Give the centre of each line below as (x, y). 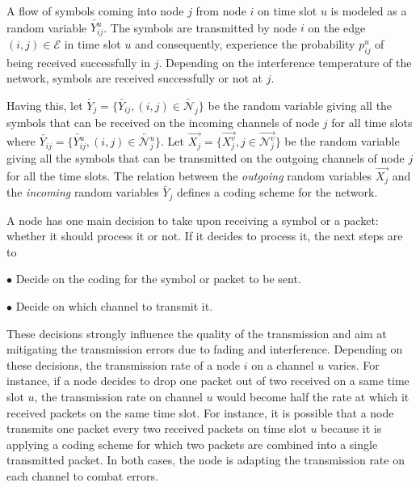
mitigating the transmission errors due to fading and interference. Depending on (205, 349)
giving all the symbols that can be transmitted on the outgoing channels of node (206, 157)
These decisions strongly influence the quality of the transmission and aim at (197, 333)
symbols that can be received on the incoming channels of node (163, 122)
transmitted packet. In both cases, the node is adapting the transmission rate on (206, 460)
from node (221, 11)
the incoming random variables (83, 192)
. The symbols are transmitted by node (200, 27)
